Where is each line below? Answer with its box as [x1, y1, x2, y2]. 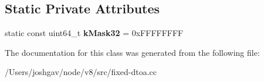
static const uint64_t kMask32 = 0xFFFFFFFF [5, 27, 184, 39]
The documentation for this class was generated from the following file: [5, 46, 260, 58]
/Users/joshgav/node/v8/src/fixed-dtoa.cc [5, 66, 157, 78]
